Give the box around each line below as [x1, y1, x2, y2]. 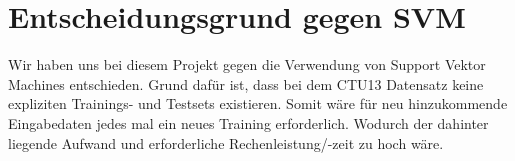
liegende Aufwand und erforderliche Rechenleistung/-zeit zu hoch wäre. [8, 132, 444, 153]
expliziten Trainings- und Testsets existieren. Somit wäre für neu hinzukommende [8, 93, 508, 114]
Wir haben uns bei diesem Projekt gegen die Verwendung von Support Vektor [8, 54, 486, 75]
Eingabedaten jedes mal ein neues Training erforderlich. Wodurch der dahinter [8, 112, 489, 133]
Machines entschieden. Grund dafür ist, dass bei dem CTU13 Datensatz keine [8, 73, 484, 94]
